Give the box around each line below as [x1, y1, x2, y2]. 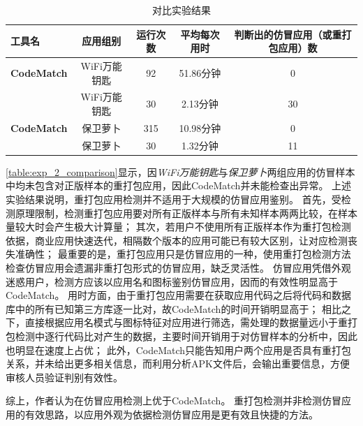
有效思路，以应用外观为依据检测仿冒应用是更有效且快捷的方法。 [24, 406, 318, 421]
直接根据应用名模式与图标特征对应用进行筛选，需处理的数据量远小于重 [24, 315, 348, 330]
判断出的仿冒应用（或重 [234, 27, 342, 41]
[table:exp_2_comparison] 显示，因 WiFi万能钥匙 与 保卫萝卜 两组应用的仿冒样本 [6, 164, 355, 179]
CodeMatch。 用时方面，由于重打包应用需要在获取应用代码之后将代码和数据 [6, 288, 352, 302]
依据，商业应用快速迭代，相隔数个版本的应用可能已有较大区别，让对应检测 [6, 233, 348, 247]
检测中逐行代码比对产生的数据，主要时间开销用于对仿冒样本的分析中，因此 [15, 328, 357, 343]
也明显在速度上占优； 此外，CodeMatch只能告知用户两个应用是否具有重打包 [6, 342, 352, 357]
